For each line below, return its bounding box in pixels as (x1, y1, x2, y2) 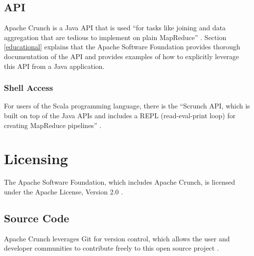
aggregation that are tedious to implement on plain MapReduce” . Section (4, 32, 227, 42)
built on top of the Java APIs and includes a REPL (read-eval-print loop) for (4, 110, 236, 120)
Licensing (4, 149, 68, 169)
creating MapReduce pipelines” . (4, 120, 102, 130)
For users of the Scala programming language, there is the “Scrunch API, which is (4, 101, 250, 111)
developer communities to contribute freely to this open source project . (4, 243, 219, 253)
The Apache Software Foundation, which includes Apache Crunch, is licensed (4, 177, 235, 187)
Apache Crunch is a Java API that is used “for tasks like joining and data (4, 22, 226, 33)
